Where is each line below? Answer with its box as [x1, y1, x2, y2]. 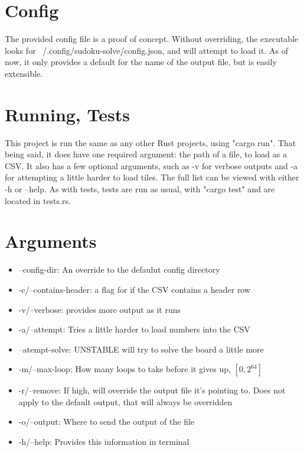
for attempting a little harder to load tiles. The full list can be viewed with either [5, 171, 299, 183]
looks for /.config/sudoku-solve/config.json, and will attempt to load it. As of [5, 44, 288, 56]
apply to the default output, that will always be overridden [18, 395, 233, 408]
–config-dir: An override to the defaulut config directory [18, 263, 220, 276]
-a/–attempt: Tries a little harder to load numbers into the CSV [18, 323, 251, 335]
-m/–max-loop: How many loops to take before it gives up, [18, 363, 231, 375]
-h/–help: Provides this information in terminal [18, 435, 189, 448]
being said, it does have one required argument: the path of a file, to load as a [5, 148, 287, 160]
